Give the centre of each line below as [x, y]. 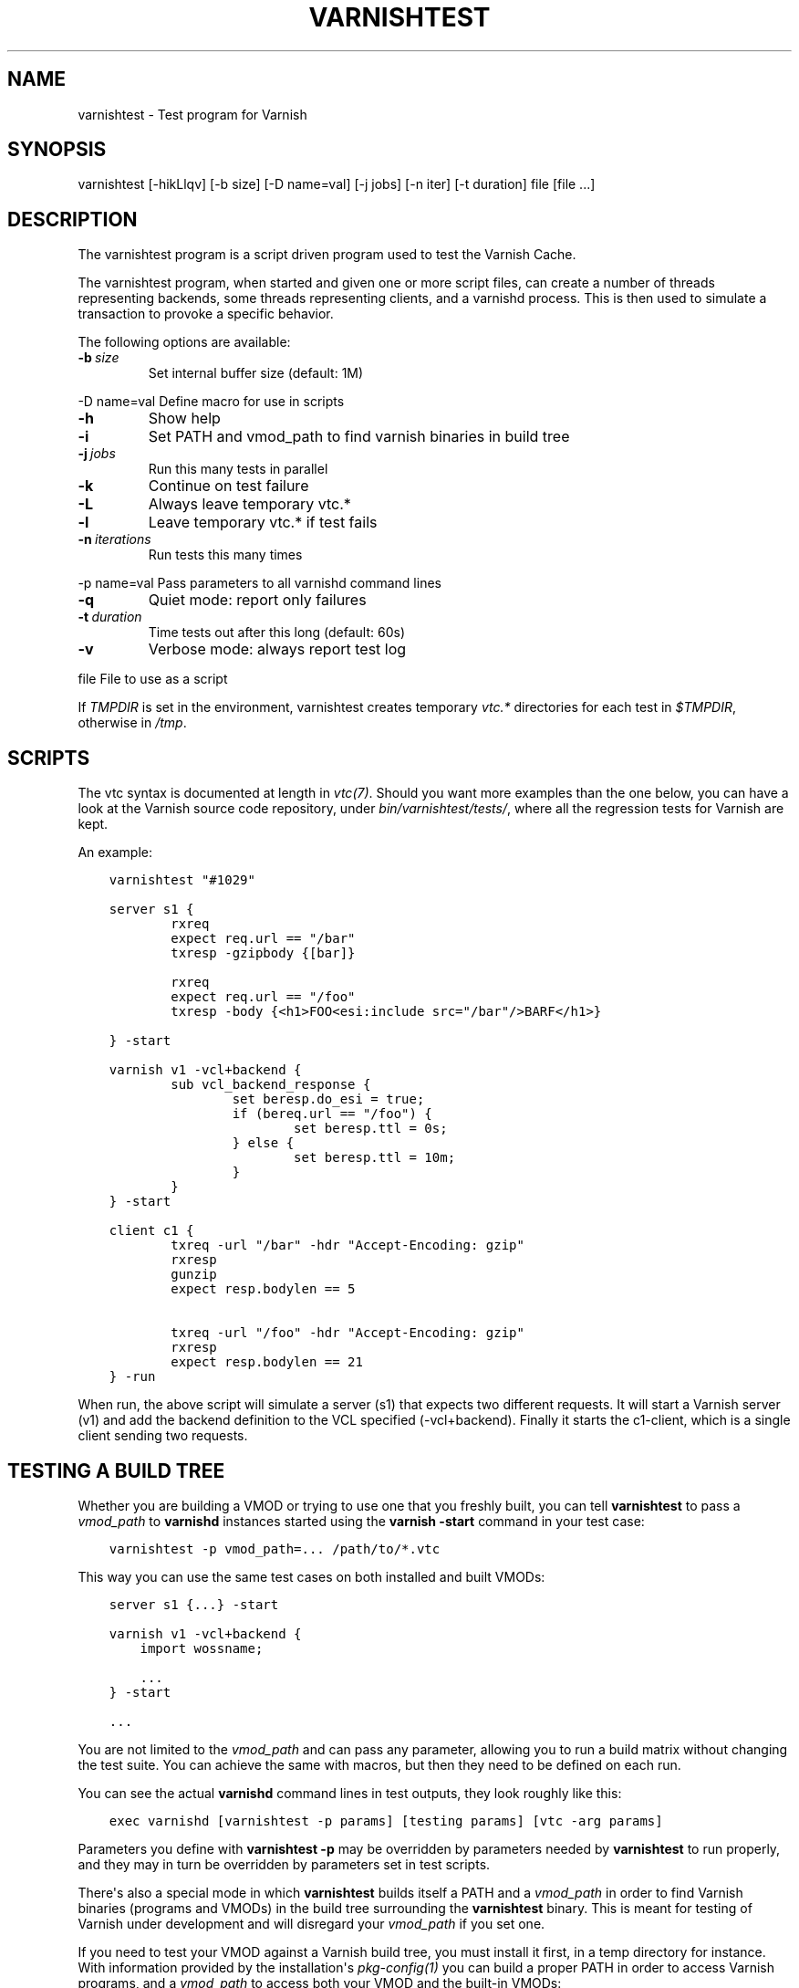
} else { [263, 1143]
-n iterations [114, 539]
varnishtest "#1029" [182, 880]
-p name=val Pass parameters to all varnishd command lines [259, 583]
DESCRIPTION [73, 219]
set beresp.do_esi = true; [328, 1099]
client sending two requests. [163, 1436]
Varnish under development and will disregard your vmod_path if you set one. [311, 1923]
